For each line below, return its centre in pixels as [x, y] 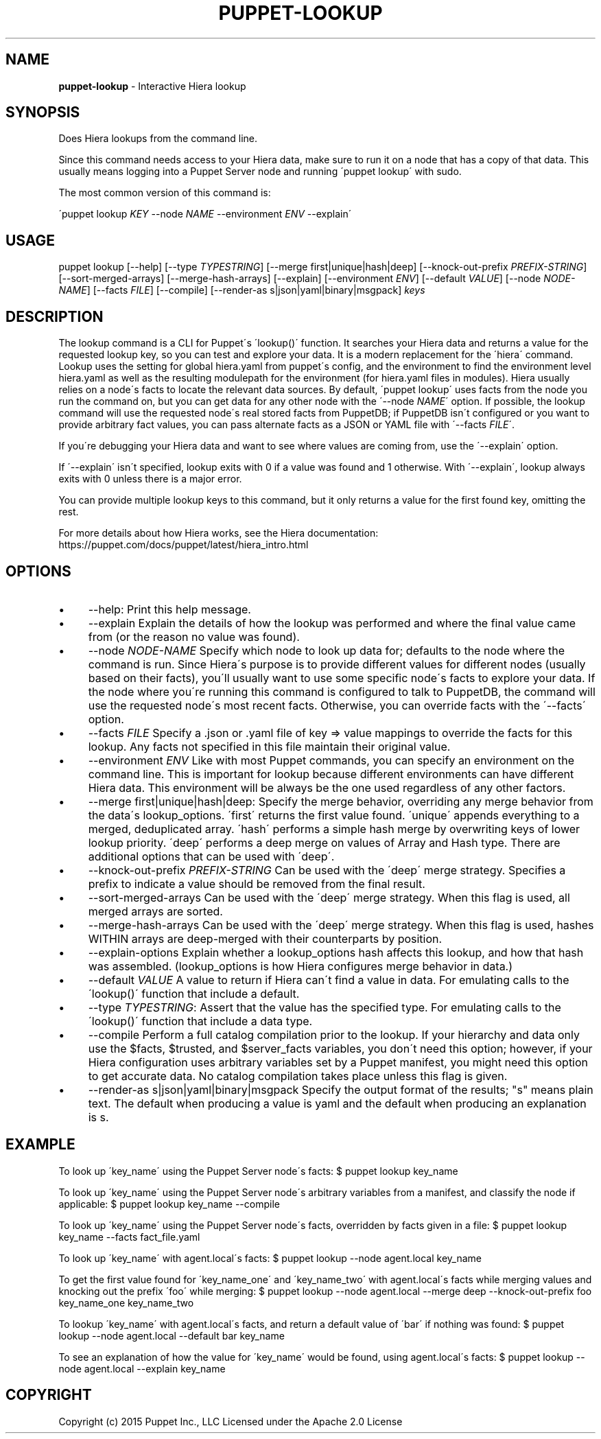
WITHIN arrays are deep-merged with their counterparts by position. [265, 938]
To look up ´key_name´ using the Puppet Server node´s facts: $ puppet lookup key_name [258, 1171]
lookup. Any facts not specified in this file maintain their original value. [269, 746]
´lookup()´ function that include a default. [194, 993]
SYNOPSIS [43, 113]
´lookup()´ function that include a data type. [200, 1021]
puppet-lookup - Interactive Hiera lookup [152, 86]
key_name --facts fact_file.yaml [129, 1237]
